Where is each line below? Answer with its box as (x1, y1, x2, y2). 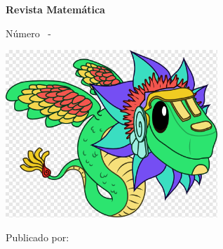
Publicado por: (6, 229, 69, 244)
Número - (6, 25, 51, 40)
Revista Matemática (6, 2, 105, 16)
